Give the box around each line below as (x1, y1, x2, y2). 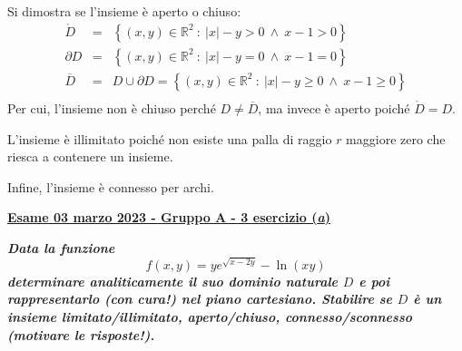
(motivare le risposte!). (7, 325, 155, 344)
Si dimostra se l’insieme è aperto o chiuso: (7, 2, 241, 20)
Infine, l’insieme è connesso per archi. (7, 177, 214, 196)
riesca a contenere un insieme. (7, 147, 173, 166)
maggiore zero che (346, 129, 446, 148)
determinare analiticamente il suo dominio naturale (7, 271, 339, 290)
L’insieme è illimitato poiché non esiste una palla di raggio (7, 129, 332, 148)
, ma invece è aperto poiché (258, 98, 410, 117)
